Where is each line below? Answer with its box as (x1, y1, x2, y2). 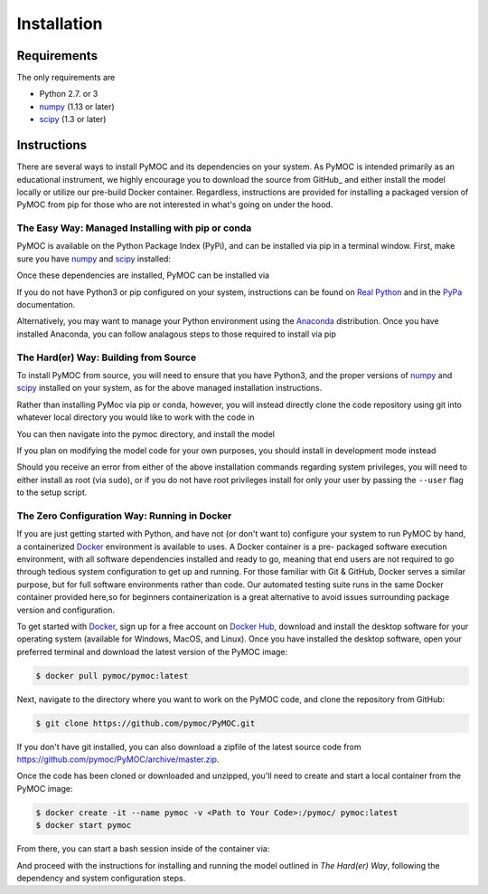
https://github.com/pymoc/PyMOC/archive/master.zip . (16, 754, 220, 765)
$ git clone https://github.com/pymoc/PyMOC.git (35, 718, 256, 728)
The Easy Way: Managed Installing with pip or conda (16, 222, 252, 234)
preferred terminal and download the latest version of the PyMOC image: (16, 646, 288, 657)
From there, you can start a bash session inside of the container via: (16, 843, 270, 854)
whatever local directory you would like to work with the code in (16, 412, 255, 423)
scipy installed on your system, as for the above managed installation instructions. (16, 383, 323, 394)
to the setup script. (16, 487, 88, 498)
